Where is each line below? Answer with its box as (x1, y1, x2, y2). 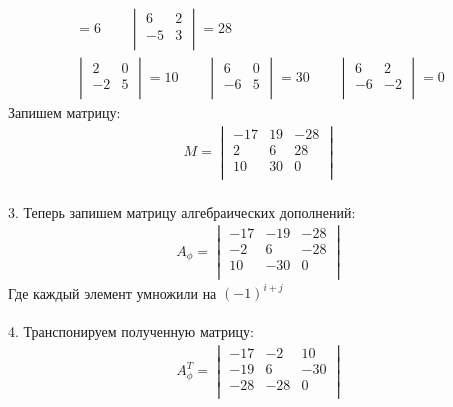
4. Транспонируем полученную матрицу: (8, 321, 254, 342)
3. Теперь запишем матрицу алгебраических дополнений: (8, 201, 356, 222)
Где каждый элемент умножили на (8, 282, 217, 302)
